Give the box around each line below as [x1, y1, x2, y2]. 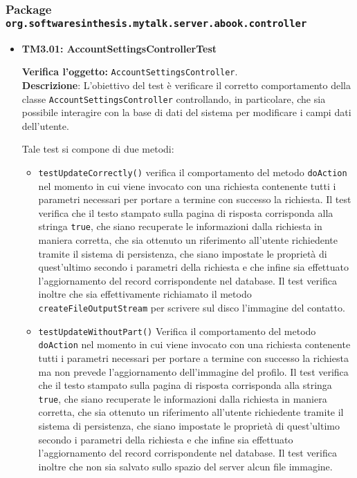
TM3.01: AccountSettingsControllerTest [21, 41, 217, 55]
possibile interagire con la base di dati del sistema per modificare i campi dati [21, 105, 351, 119]
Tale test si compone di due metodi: [21, 142, 174, 156]
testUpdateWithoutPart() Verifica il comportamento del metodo [38, 323, 316, 338]
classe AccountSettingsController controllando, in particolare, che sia [21, 91, 326, 106]
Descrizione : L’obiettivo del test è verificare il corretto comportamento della [21, 77, 351, 92]
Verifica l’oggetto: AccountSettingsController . [21, 64, 238, 79]
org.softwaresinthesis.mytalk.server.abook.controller [6, 17, 307, 29]
